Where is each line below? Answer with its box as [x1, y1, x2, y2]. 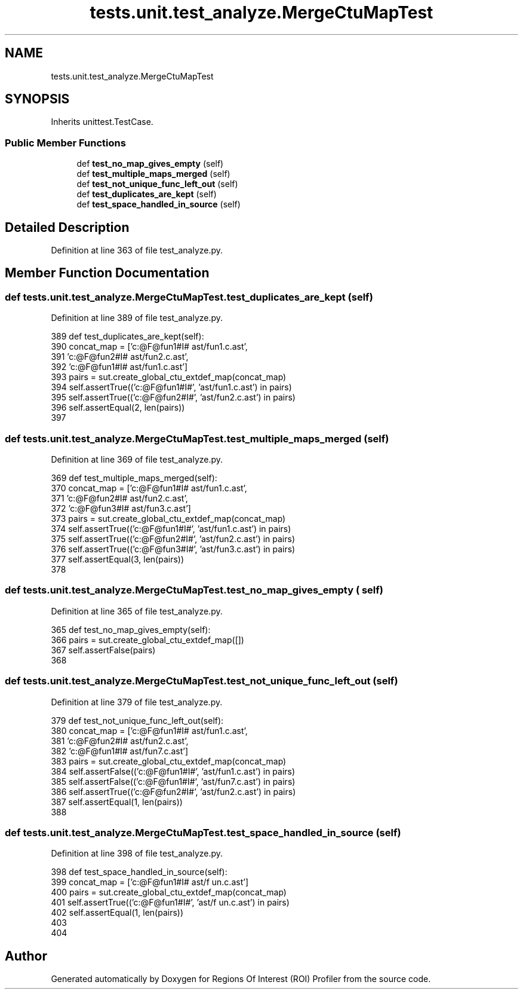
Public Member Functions [5, 136, 126, 149]
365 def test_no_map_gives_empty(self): [51, 624, 211, 635]
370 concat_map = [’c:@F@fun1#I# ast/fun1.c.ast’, [51, 483, 247, 493]
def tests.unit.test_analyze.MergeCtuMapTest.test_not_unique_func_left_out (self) [5, 675, 398, 687]
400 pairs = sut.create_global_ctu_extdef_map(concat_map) [51, 887, 287, 898]
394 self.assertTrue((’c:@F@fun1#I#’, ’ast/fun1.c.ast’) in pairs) [51, 382, 292, 393]
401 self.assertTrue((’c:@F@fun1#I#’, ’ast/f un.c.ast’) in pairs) [51, 897, 290, 908]
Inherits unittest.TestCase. [51, 117, 153, 127]
